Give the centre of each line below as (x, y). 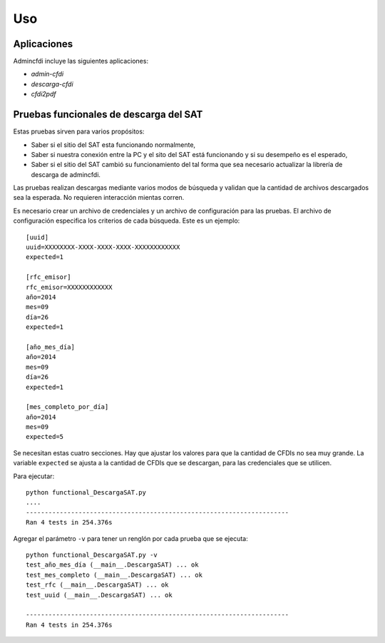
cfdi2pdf (43, 94)
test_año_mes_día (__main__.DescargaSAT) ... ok (112, 565)
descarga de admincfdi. (66, 174)
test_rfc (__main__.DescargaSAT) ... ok (97, 585)
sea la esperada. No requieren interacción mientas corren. (99, 198)
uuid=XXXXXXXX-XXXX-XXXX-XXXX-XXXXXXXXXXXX (103, 247)
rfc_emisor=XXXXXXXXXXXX (69, 287)
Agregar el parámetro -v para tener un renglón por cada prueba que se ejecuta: (131, 538)
